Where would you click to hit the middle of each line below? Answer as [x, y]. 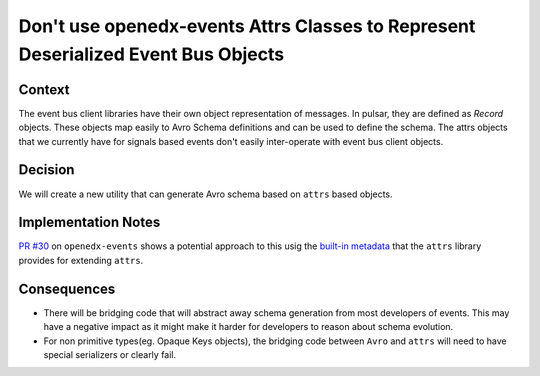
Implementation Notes [89, 222]
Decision [46, 170]
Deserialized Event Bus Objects [151, 54]
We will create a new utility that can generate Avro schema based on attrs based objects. [206, 194]
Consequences [67, 288]
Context [44, 89]
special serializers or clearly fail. [110, 354]
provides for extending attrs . [81, 260]
